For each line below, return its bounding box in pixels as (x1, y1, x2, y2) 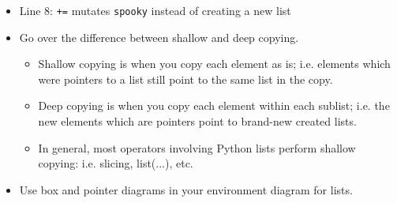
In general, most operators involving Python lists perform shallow (38, 139, 356, 156)
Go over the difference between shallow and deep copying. (19, 28, 299, 45)
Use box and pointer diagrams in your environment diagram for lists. (19, 181, 353, 197)
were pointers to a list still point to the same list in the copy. (38, 70, 333, 87)
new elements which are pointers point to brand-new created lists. (38, 113, 357, 130)
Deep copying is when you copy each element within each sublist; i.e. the (38, 97, 390, 114)
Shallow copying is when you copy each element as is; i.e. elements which (38, 55, 391, 72)
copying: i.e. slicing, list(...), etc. (38, 155, 193, 171)
